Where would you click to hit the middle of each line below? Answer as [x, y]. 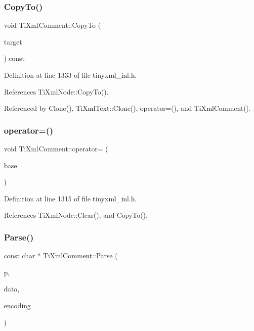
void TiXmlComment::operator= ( [56, 148]
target [13, 41]
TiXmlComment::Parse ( [80, 256]
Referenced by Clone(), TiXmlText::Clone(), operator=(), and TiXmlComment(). [127, 108]
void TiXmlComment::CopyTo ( [52, 25]
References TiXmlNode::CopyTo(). [56, 91]
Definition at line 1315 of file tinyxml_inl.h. [70, 198]
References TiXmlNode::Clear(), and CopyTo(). [76, 215]
